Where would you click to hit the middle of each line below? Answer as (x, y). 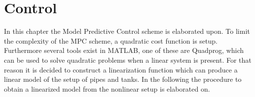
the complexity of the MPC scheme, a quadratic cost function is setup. (111, 40)
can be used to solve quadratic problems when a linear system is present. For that (128, 60)
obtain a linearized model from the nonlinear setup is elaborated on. (107, 88)
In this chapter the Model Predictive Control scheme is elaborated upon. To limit (127, 31)
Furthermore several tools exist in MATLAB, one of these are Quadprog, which (124, 50)
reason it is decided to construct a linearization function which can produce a (121, 69)
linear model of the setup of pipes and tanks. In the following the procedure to (123, 79)
